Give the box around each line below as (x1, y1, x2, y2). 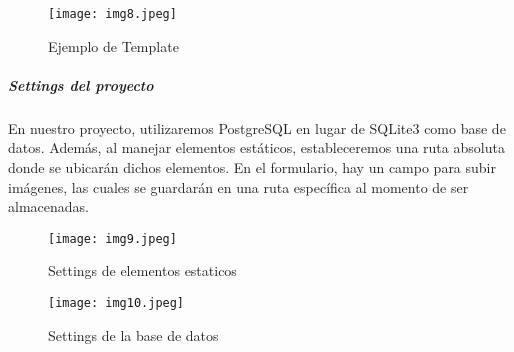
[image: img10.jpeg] (48, 296, 185, 311)
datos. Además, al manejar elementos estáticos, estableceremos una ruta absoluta (8, 137, 505, 158)
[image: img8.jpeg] (48, 7, 177, 21)
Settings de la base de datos (48, 324, 219, 345)
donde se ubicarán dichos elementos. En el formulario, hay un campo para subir (8, 157, 496, 177)
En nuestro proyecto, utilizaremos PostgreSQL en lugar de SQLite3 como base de (8, 117, 506, 138)
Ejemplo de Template (48, 35, 179, 56)
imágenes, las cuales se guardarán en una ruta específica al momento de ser (8, 176, 469, 197)
